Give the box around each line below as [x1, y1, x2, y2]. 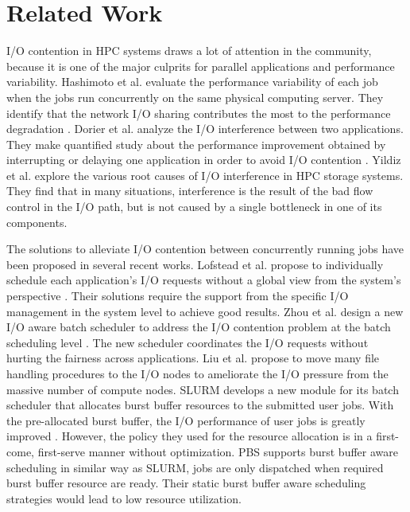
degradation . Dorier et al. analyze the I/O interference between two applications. [6, 120, 404, 137]
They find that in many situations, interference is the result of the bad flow [6, 182, 373, 199]
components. [6, 213, 68, 230]
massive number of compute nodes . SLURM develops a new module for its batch [6, 381, 399, 397]
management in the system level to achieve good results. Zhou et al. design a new [6, 303, 404, 319]
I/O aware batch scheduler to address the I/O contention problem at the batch [6, 319, 391, 335]
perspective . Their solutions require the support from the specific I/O [6, 287, 349, 304]
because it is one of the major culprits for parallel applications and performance [6, 57, 395, 74]
